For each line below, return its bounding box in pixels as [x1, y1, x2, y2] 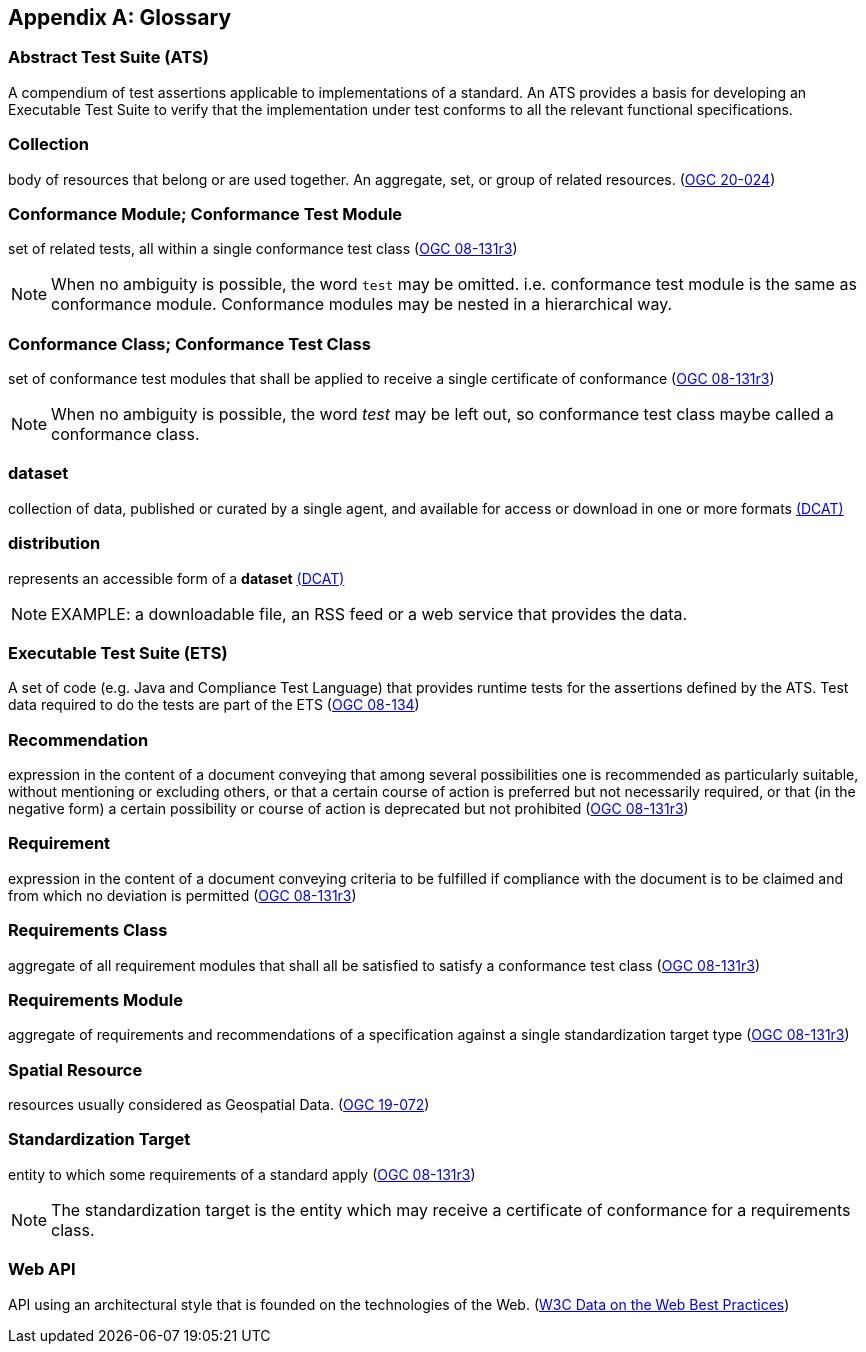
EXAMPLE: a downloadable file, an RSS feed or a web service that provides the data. [51, 603, 688, 624]
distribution [8, 533, 101, 554]
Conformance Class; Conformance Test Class [8, 333, 371, 354]
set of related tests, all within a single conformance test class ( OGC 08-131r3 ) [8, 240, 518, 258]
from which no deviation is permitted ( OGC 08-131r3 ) [8, 886, 357, 904]
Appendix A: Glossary [8, 5, 232, 30]
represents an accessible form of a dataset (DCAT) [8, 569, 345, 587]
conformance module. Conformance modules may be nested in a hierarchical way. [51, 294, 673, 315]
